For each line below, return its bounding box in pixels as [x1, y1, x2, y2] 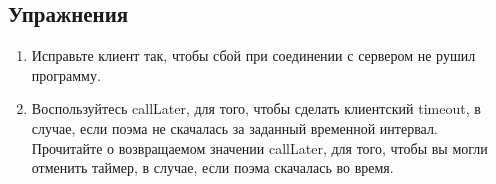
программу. [31, 64, 101, 85]
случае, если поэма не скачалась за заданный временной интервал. [31, 117, 438, 138]
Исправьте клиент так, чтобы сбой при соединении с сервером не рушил [31, 45, 476, 66]
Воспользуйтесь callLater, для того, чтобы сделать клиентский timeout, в [31, 98, 481, 119]
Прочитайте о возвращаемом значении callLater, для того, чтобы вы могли [31, 137, 488, 158]
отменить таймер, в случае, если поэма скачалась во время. [31, 157, 394, 178]
